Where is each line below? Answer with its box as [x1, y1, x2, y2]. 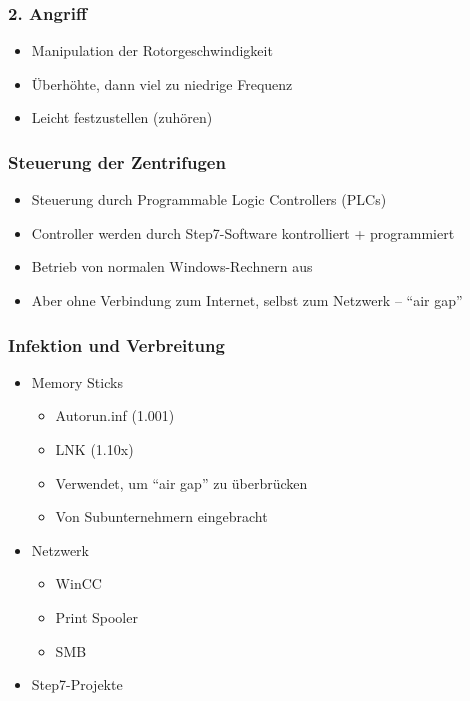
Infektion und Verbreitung [8, 332, 225, 357]
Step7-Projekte [31, 674, 123, 695]
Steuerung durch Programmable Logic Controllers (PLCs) [31, 189, 387, 210]
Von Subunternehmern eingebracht [55, 506, 268, 527]
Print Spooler [55, 606, 138, 627]
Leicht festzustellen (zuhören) [31, 107, 213, 128]
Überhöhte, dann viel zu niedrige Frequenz [31, 73, 293, 94]
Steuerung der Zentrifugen [8, 149, 226, 174]
